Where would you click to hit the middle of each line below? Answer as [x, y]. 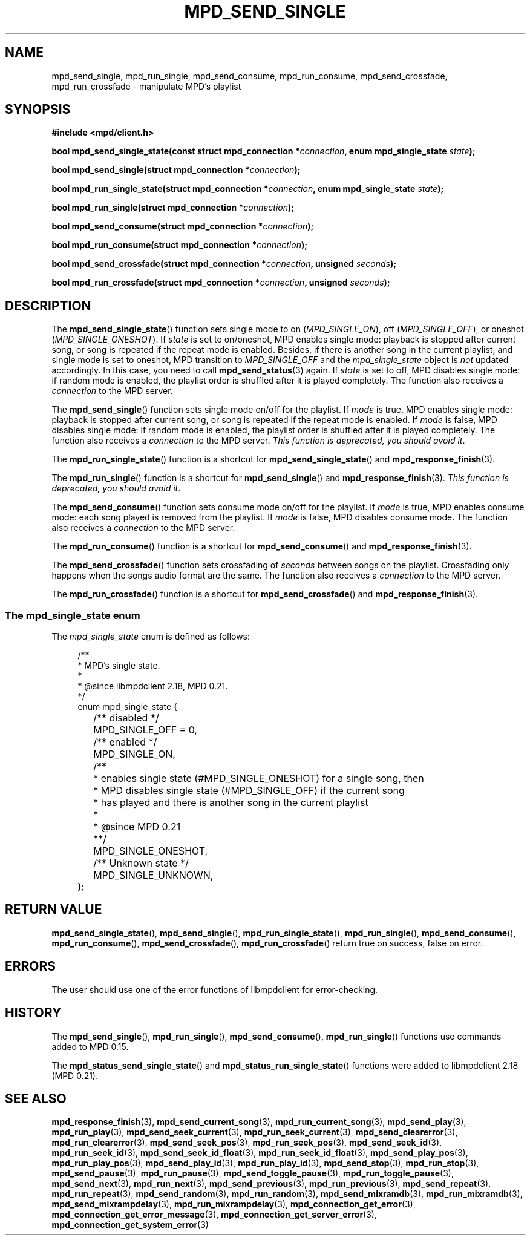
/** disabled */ [126, 718]
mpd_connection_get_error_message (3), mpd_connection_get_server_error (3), [214, 1215]
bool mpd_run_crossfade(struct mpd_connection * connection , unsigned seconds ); [221, 283]
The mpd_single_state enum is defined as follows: [151, 637]
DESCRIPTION [48, 306]
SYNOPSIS [38, 110]
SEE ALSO [36, 1098]
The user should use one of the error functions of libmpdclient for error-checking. [215, 989]
